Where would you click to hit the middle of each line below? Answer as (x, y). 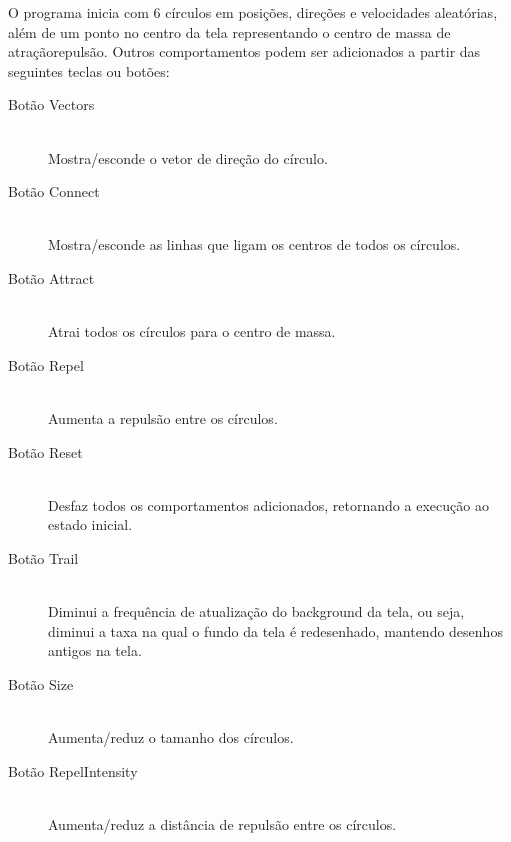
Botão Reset (45, 451)
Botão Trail (43, 557)
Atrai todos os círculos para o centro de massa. (192, 331)
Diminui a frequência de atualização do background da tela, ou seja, (256, 611)
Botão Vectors (51, 104)
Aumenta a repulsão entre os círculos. (163, 417)
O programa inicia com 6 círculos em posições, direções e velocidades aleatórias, (253, 12)
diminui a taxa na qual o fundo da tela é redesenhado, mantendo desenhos (275, 630)
